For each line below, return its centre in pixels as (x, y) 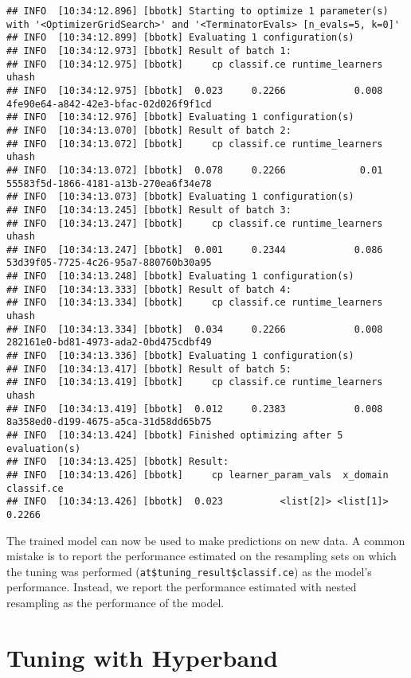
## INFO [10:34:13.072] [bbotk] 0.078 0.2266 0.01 (195, 170)
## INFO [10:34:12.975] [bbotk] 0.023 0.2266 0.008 (195, 90)
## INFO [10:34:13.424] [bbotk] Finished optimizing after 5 (175, 435)
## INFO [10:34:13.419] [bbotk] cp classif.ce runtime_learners (195, 382)
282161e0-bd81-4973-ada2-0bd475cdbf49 (109, 343)
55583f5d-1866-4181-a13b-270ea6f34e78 (109, 183)
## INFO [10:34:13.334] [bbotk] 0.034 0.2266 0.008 (195, 329)
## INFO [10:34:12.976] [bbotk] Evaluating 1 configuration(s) (180, 117)
